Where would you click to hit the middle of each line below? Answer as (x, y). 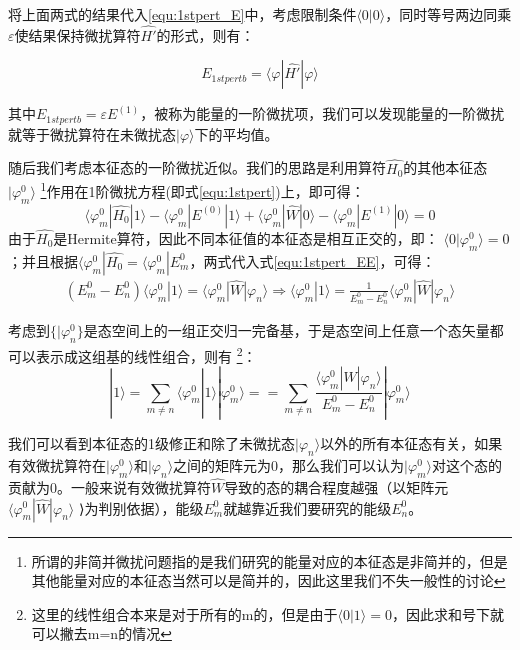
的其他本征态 (445, 167)
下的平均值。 (236, 133)
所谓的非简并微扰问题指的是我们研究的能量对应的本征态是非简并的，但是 (269, 560)
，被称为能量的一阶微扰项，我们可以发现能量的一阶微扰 (322, 113)
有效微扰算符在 (57, 464)
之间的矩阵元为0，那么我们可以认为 (289, 464)
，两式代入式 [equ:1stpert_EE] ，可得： (312, 260)
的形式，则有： (205, 34)
